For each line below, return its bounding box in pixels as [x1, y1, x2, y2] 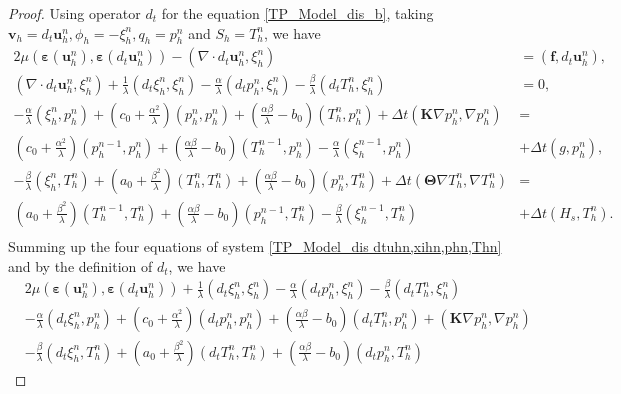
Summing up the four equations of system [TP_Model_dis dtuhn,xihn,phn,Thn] [8, 235, 502, 256]
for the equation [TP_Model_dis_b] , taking [161, 3, 434, 23]
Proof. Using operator [8, 3, 141, 23]
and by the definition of [8, 255, 153, 276]
